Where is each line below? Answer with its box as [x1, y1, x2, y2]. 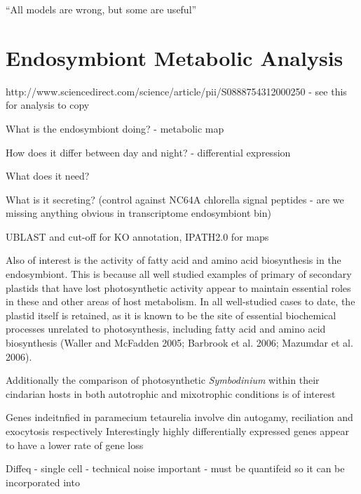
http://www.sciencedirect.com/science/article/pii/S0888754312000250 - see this [6, 84, 347, 98]
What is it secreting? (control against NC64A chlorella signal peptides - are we [6, 192, 344, 206]
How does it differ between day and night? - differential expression [6, 145, 291, 159]
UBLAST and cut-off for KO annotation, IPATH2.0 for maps [6, 229, 269, 243]
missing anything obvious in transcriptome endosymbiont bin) [6, 206, 271, 220]
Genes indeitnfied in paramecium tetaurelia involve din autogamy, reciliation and [6, 410, 353, 425]
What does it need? [6, 168, 90, 183]
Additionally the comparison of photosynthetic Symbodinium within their [6, 373, 320, 387]
